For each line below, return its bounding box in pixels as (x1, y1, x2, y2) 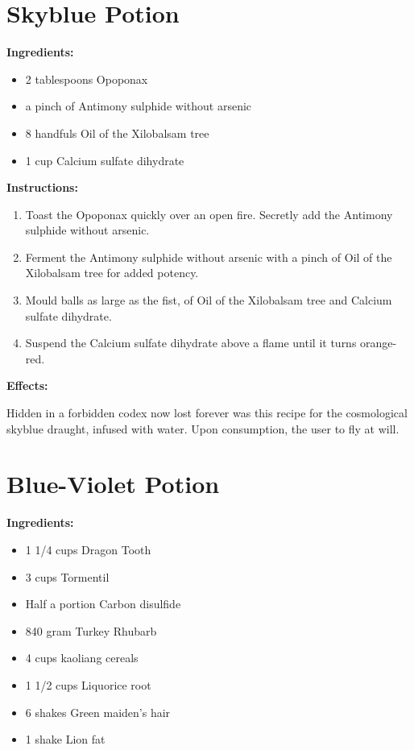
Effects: (6, 377, 48, 394)
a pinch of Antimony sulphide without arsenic (25, 97, 252, 114)
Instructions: (6, 179, 78, 196)
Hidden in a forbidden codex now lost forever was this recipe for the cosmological (6, 404, 408, 421)
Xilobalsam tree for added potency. (25, 264, 199, 281)
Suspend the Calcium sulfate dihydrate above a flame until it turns (25, 334, 357, 351)
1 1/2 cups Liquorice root (25, 676, 151, 693)
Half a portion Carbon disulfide (25, 595, 181, 612)
